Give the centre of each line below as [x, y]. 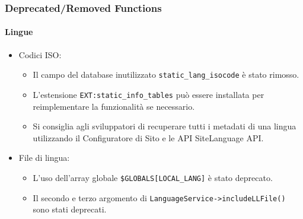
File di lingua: [44, 158]
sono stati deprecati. [70, 209]
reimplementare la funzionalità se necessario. [114, 106]
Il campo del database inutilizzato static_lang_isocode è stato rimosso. [166, 74]
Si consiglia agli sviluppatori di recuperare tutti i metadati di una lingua [165, 126]
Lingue [19, 32]
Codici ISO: [40, 54]
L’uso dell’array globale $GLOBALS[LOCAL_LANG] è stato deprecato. [153, 177]
